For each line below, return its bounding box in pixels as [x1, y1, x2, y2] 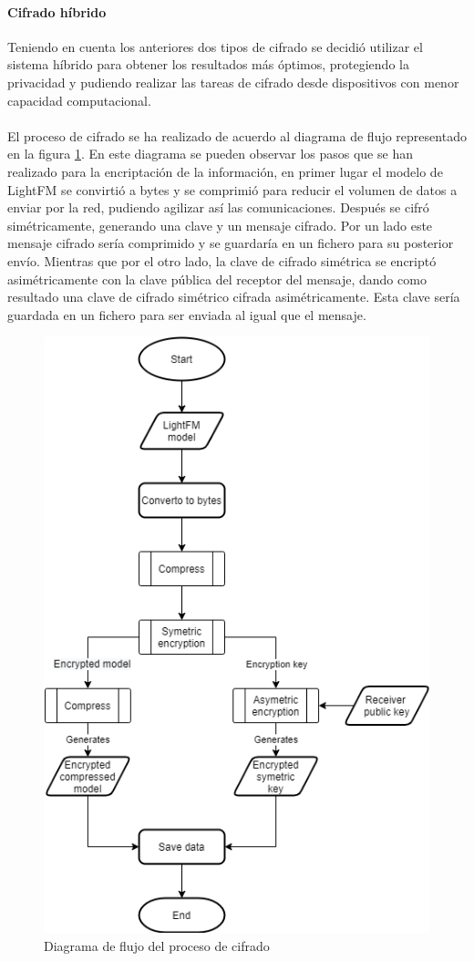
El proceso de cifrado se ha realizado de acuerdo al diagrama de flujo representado [7, 126, 467, 145]
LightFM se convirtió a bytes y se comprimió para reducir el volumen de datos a [7, 180, 458, 199]
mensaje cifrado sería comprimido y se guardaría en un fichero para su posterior [7, 233, 454, 253]
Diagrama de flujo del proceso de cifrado [44, 935, 270, 955]
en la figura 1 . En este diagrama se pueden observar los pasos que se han [7, 144, 413, 163]
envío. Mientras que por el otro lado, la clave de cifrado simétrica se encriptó [7, 251, 437, 270]
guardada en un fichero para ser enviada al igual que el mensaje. [7, 305, 366, 324]
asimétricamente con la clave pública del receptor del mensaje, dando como [7, 269, 427, 288]
